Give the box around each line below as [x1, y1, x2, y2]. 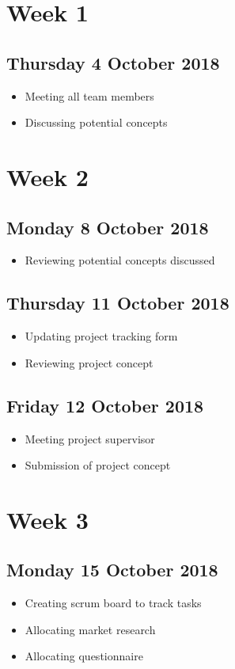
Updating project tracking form [25, 328, 178, 344]
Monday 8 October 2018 [6, 215, 209, 239]
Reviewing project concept [25, 354, 154, 371]
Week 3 [6, 503, 89, 535]
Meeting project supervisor [25, 430, 155, 447]
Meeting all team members [25, 87, 154, 104]
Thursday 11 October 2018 [6, 291, 229, 315]
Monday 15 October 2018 [6, 557, 218, 582]
